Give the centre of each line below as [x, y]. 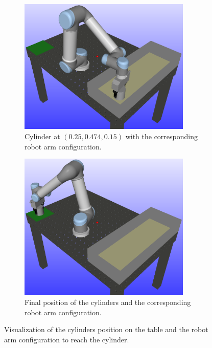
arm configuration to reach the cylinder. [67, 339]
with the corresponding [161, 136]
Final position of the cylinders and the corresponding [108, 302]
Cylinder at [42, 136]
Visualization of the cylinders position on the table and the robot [106, 329]
